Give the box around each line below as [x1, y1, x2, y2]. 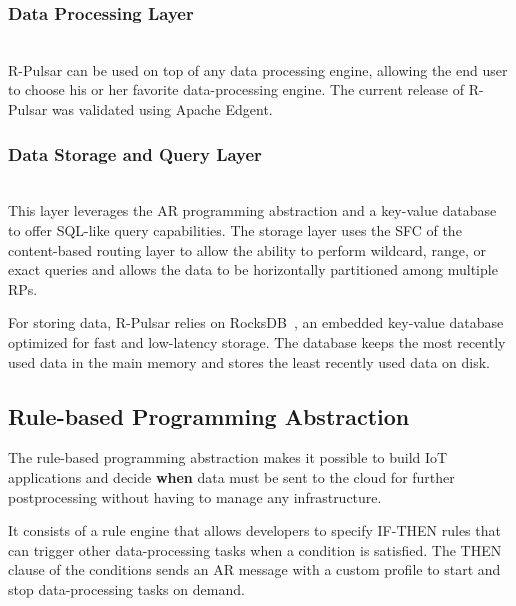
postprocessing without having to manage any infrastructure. [8, 486, 382, 507]
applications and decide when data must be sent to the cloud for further [8, 466, 455, 487]
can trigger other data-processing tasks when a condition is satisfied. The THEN [8, 539, 502, 560]
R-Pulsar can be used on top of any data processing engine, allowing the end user [8, 59, 508, 80]
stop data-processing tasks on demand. [8, 578, 245, 599]
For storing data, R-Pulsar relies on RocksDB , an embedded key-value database [8, 312, 504, 333]
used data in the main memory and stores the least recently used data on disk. [8, 351, 490, 372]
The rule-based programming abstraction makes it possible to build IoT [8, 447, 448, 468]
